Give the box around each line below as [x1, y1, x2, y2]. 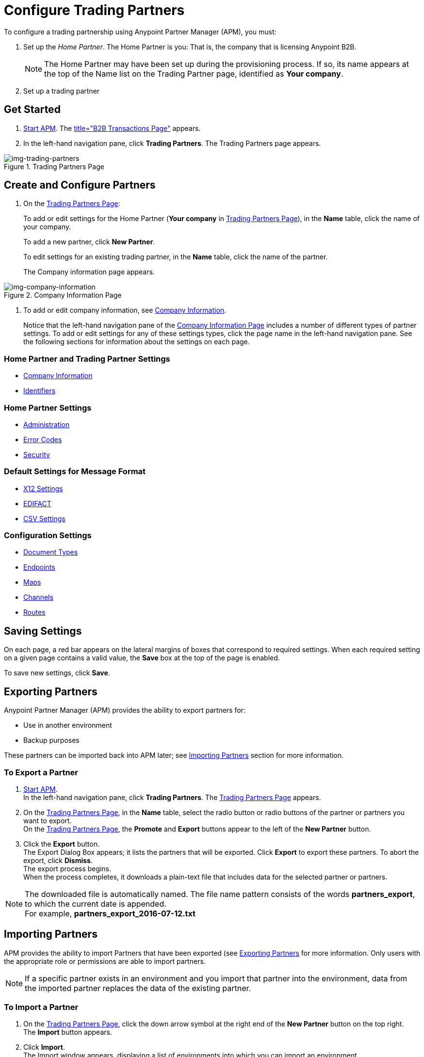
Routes [23, 608, 46, 617]
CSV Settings [23, 514, 65, 523]
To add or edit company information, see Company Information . [23, 306, 227, 315]
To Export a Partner [4, 767, 78, 777]
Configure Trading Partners [4, 2, 185, 18]
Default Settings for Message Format [4, 466, 146, 477]
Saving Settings [4, 625, 82, 637]
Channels [23, 593, 53, 602]
